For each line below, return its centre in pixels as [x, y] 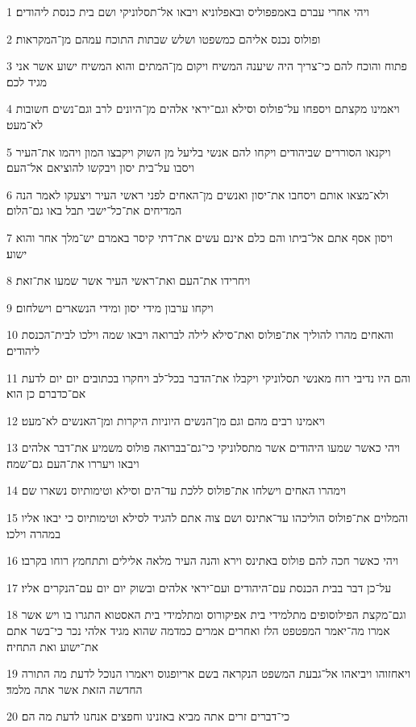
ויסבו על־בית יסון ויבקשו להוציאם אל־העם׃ [100, 167]
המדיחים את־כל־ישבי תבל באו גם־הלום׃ [94, 210]
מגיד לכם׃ [27, 81]
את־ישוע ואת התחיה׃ [52, 646]
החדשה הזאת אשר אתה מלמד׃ [75, 689]
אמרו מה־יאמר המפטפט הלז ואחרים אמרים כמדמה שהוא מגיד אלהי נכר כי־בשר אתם [198, 631]
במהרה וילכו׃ [33, 533]
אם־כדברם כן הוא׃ [46, 393]
